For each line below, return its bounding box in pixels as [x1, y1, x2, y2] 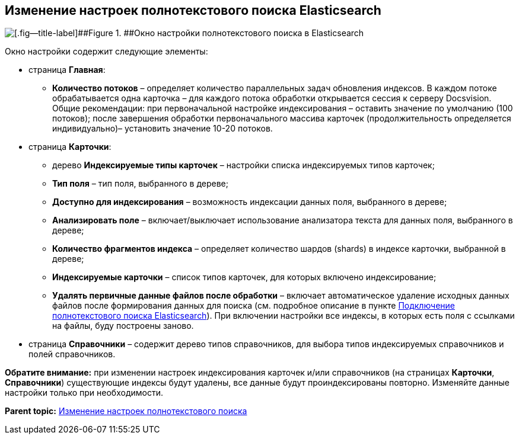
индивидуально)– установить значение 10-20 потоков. [52, 123, 273, 134]
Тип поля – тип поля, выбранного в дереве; [52, 178, 228, 189]
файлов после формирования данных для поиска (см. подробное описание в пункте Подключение [52, 300, 456, 311]
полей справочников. [28, 349, 116, 360]
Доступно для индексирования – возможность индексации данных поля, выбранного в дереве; [52, 197, 447, 207]
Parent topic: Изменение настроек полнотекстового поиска [5, 406, 247, 416]
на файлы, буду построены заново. [52, 321, 194, 331]
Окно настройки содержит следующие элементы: [5, 46, 208, 57]
